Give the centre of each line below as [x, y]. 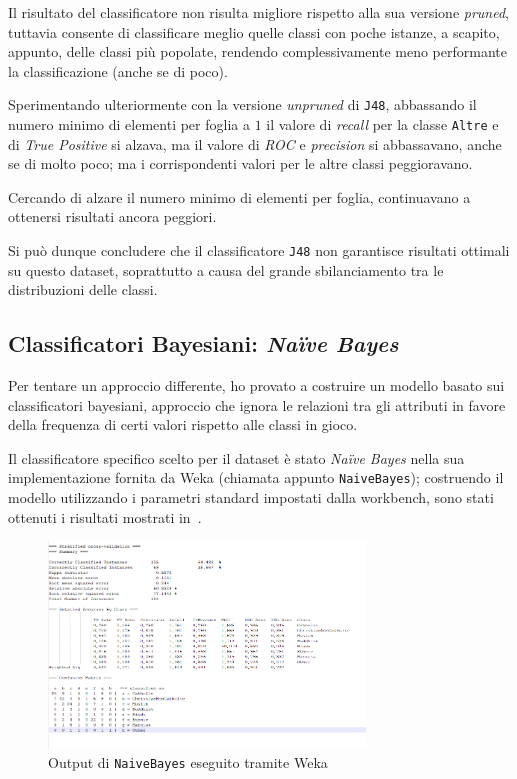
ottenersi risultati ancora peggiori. [112, 216]
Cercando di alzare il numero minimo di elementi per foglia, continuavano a [239, 196]
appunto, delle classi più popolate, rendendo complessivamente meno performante [257, 51]
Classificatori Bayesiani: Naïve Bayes [203, 343]
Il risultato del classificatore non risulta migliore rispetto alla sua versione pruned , [259, 12]
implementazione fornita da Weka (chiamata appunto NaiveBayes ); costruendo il [256, 477]
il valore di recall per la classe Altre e [382, 124]
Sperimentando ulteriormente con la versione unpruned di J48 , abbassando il [242, 104]
